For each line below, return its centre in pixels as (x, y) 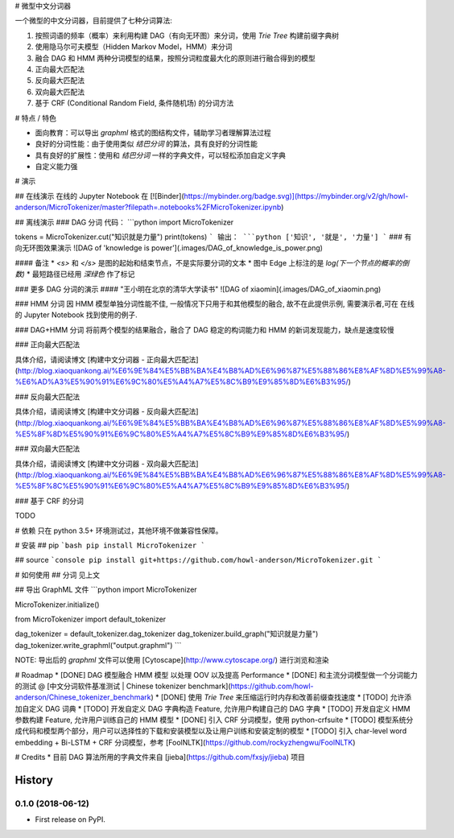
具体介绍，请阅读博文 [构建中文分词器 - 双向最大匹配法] (107, 464)
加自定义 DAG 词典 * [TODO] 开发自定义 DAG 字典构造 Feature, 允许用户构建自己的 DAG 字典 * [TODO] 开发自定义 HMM (213, 708)
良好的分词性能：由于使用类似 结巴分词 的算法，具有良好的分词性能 (146, 144)
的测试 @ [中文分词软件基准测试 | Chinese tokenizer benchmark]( (123, 686)
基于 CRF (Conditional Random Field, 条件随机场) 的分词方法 (134, 103)
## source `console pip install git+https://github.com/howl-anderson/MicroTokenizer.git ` (198, 560)
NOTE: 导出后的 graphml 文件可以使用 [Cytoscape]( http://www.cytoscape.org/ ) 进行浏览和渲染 (172, 660)
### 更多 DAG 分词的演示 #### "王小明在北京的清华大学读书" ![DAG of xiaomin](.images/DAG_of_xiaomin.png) (198, 289)
